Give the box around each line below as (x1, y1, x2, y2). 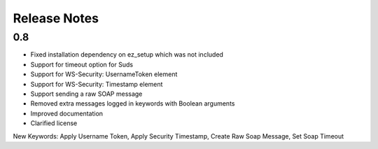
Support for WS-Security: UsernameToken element (30, 70, 178, 78)
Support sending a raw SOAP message (30, 90, 143, 98)
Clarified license (30, 119, 78, 127)
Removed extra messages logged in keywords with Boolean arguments (30, 99, 235, 108)
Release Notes (13, 10, 99, 26)
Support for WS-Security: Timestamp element (30, 80, 163, 88)
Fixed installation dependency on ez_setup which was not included (30, 50, 224, 59)
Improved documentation (30, 109, 104, 118)
